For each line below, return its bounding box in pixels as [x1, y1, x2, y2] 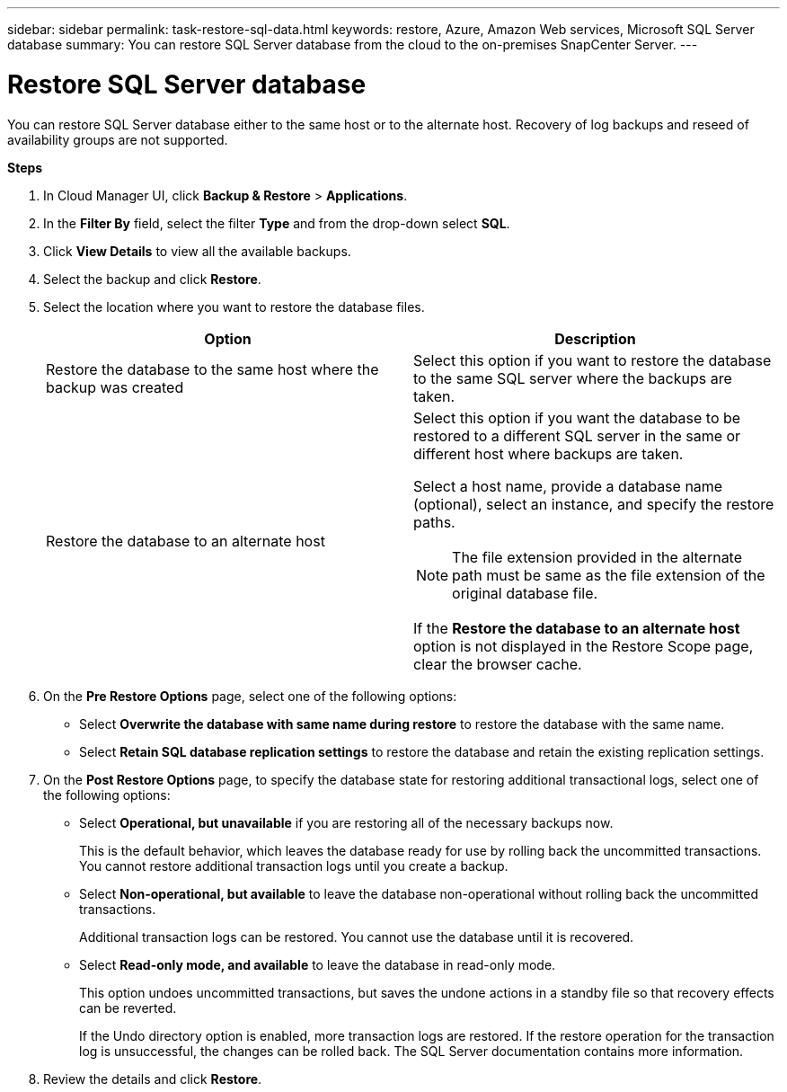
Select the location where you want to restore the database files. [43, 298, 425, 315]
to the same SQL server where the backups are [413, 368, 732, 387]
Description [554, 329, 636, 348]
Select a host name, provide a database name [413, 476, 723, 495]
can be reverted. [79, 999, 177, 1016]
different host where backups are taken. [413, 444, 684, 463]
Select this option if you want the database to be [413, 408, 741, 427]
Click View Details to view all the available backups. [43, 243, 351, 259]
